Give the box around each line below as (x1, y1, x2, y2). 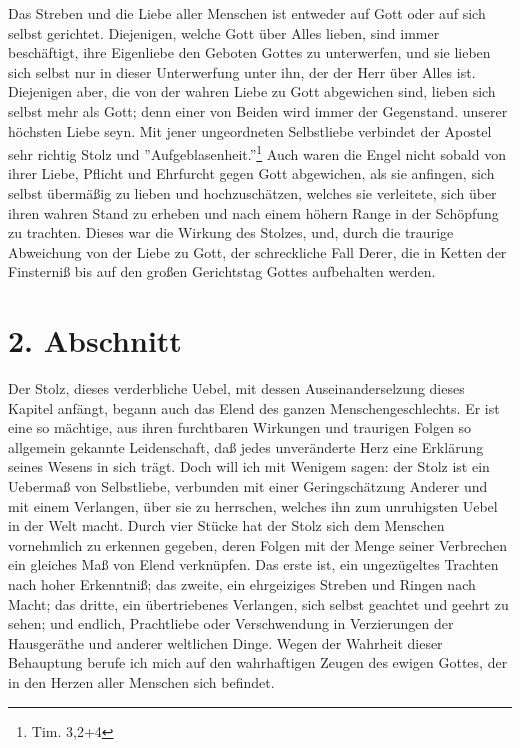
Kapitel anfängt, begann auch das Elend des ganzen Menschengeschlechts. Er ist (8, 397, 500, 418)
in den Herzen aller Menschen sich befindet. (8, 672, 275, 692)
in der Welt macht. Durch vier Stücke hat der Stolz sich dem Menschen (8, 515, 445, 536)
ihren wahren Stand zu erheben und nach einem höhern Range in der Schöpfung (8, 202, 499, 223)
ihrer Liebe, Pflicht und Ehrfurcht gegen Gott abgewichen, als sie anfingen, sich (8, 163, 495, 184)
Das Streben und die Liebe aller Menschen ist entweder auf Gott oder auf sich (8, 3, 486, 23)
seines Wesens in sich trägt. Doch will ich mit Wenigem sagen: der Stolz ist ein (8, 456, 490, 477)
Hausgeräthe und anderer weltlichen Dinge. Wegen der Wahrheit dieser (8, 632, 443, 653)
